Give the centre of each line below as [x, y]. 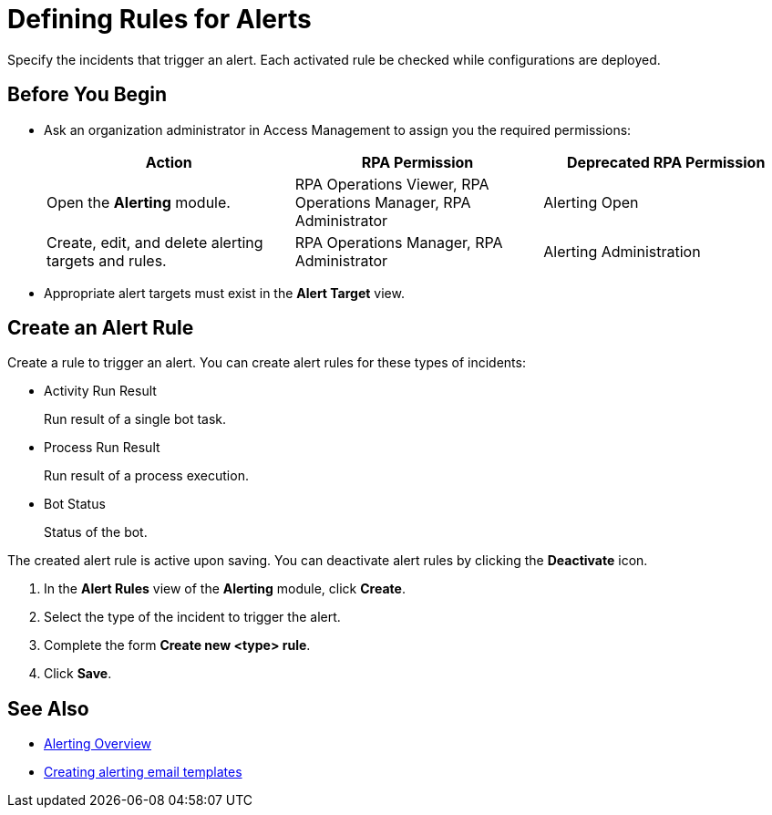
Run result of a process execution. [146, 476]
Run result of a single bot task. [135, 419]
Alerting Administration [622, 251]
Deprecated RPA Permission [666, 162]
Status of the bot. [96, 532]
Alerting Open [591, 202]
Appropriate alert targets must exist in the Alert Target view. [224, 293]
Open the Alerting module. [139, 202]
